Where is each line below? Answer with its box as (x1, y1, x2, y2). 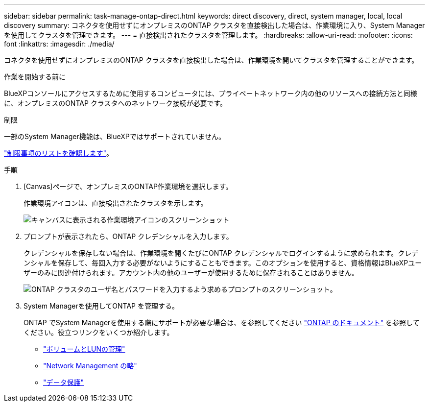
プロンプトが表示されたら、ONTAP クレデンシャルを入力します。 (24, 232, 233, 240)
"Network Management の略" (43, 361, 137, 370)
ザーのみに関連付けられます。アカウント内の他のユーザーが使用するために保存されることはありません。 (24, 268, 358, 277)
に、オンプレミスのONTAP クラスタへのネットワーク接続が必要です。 (4, 99, 227, 107)
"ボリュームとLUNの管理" (43, 345, 125, 353)
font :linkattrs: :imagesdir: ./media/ (4, 40, 115, 48)
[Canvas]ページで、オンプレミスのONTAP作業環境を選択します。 (24, 182, 233, 191)
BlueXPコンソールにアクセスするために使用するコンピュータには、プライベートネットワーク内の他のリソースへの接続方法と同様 (4, 89, 417, 97)
